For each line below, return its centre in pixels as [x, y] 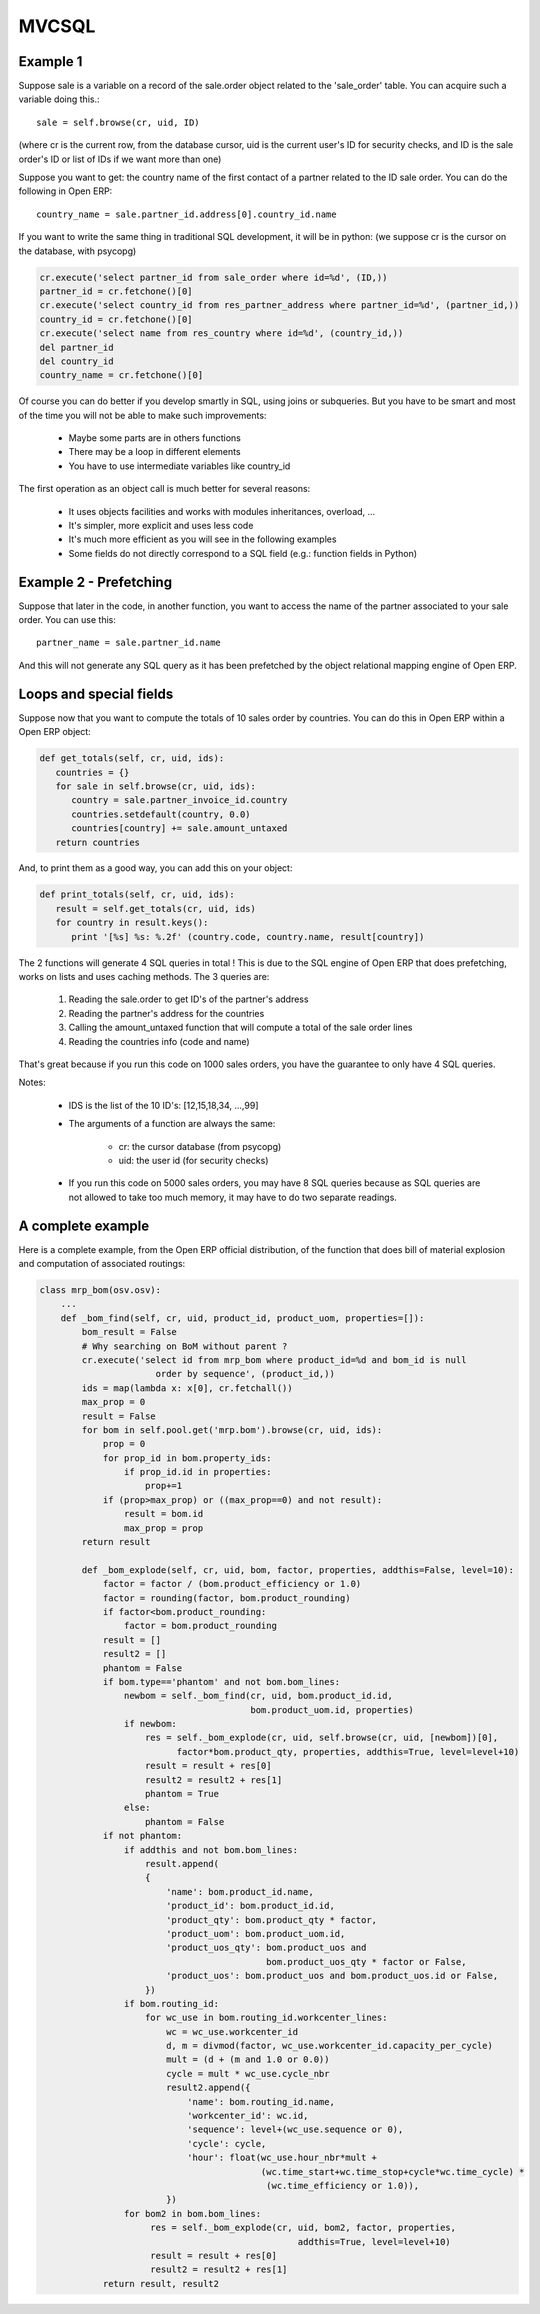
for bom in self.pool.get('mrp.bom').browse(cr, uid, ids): [232, 1429]
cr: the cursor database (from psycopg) [200, 1146]
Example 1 [50, 61]
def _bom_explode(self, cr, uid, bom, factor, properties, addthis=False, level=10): [298, 1569]
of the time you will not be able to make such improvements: [142, 415]
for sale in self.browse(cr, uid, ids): [156, 786]
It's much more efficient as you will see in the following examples [202, 539]
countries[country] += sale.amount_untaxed [179, 828]
